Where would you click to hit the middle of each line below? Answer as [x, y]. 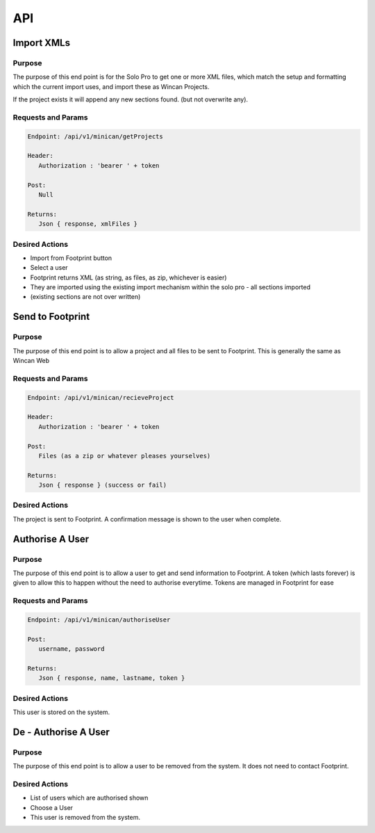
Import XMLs [42, 43]
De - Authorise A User [61, 732]
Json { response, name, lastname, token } [112, 678]
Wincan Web [31, 361]
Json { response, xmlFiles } [88, 224]
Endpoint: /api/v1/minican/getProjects [95, 136]
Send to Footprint [51, 317]
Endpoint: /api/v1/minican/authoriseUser [99, 620]
